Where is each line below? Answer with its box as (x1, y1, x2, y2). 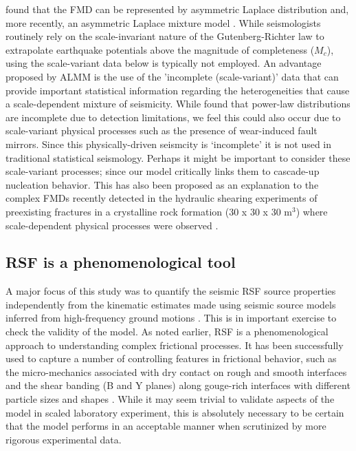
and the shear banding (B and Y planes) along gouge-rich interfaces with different (5, 378, 351, 392)
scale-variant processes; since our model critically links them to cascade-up (5, 164, 320, 178)
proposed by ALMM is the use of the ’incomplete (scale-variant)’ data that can (5, 69, 339, 83)
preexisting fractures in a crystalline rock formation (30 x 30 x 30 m (5, 204, 292, 218)
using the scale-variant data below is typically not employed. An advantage (5, 56, 322, 70)
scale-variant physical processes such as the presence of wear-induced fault (5, 123, 318, 138)
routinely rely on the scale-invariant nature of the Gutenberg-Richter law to (5, 29, 324, 43)
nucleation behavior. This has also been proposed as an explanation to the (5, 177, 319, 191)
